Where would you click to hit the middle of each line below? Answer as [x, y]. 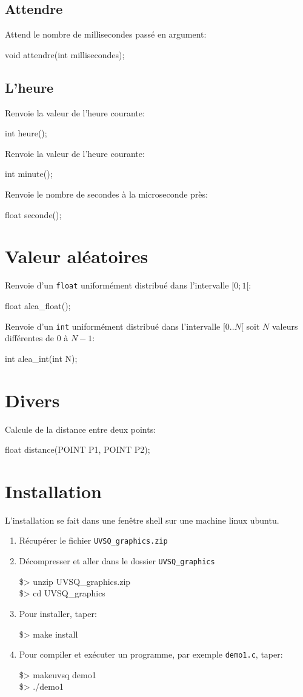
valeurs [285, 326]
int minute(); [29, 174]
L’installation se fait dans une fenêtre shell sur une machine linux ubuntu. [142, 520]
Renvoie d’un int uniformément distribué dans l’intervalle [113, 326]
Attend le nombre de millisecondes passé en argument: [106, 34]
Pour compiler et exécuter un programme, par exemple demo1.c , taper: [151, 654]
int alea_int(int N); [41, 358]
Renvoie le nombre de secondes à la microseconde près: [106, 194]
